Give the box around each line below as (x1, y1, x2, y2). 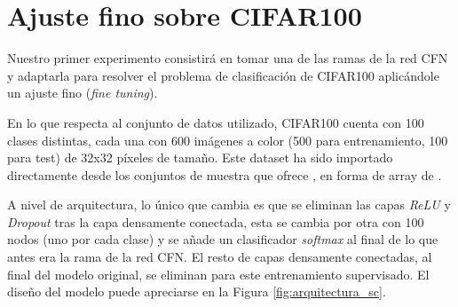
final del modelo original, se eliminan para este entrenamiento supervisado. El (7, 264, 430, 283)
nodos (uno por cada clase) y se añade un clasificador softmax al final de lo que (7, 230, 438, 248)
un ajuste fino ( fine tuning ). (7, 83, 158, 102)
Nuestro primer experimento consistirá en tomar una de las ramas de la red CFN (7, 49, 448, 67)
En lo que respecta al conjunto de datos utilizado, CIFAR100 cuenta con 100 (7, 113, 424, 131)
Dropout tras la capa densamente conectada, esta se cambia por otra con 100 (7, 212, 424, 231)
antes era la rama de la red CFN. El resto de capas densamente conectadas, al (7, 248, 432, 266)
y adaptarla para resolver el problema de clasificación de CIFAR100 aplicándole (7, 66, 439, 84)
